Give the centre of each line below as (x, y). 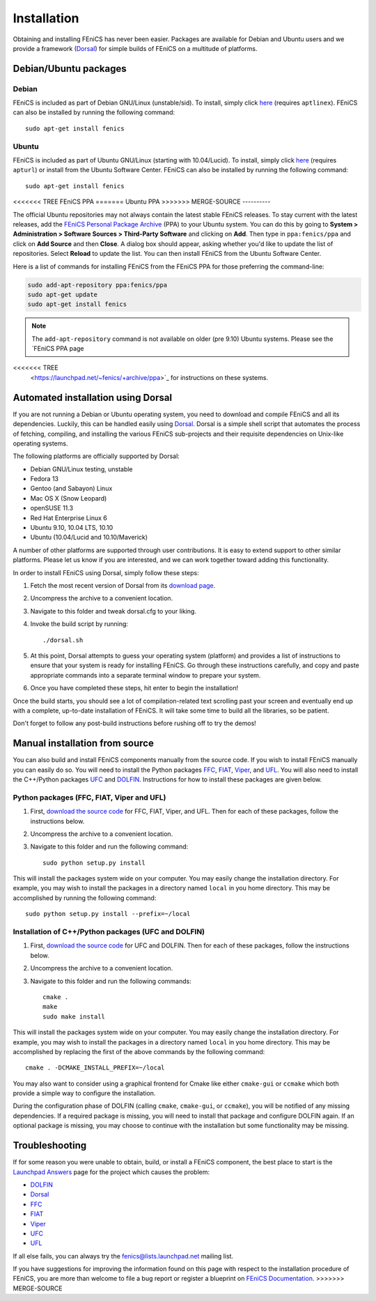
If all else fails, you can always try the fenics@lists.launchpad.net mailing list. (123, 1256)
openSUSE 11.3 (52, 508)
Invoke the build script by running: (79, 624)
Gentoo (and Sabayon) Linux (71, 489)
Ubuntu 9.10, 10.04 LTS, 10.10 (72, 528)
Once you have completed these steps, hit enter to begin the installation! (134, 688)
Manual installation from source (84, 744)
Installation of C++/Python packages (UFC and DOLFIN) (109, 932)
